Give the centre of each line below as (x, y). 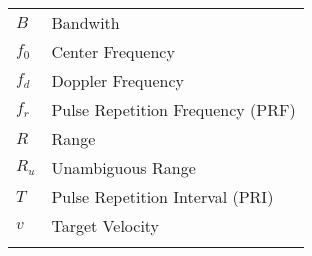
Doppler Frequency (118, 80)
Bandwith (85, 22)
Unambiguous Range (123, 167)
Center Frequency (113, 51)
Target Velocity (105, 225)
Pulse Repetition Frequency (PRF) (173, 109)
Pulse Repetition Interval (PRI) (162, 196)
